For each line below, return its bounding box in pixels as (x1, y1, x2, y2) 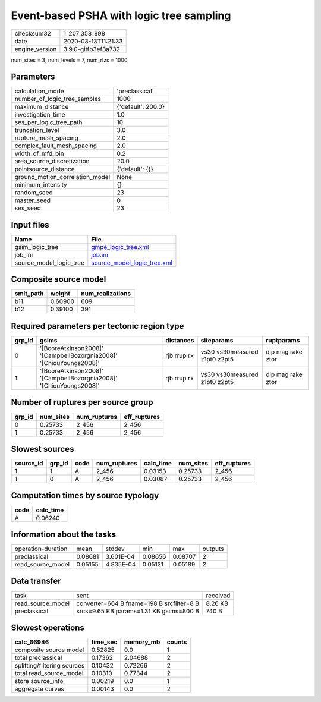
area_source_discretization (14, 158, 90, 166)
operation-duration (14, 544, 68, 553)
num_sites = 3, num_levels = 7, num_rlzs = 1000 (11, 56, 128, 64)
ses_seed (14, 204, 42, 212)
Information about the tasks (11, 529, 117, 539)
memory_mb (124, 638, 160, 646)
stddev (105, 544, 125, 553)
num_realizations (81, 289, 131, 298)
